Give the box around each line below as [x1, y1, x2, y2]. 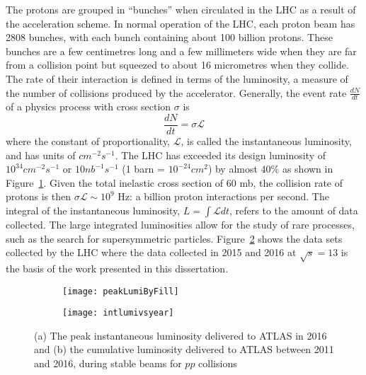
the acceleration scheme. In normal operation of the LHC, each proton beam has [6, 16, 355, 30]
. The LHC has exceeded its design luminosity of [115, 147, 326, 162]
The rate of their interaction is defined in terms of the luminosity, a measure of [6, 71, 348, 86]
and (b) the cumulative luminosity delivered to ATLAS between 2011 [34, 342, 334, 357]
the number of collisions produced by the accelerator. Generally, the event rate [6, 85, 347, 100]
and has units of [6, 147, 76, 162]
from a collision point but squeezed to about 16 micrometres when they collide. [6, 57, 349, 72]
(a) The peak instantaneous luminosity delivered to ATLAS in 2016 [34, 328, 327, 342]
